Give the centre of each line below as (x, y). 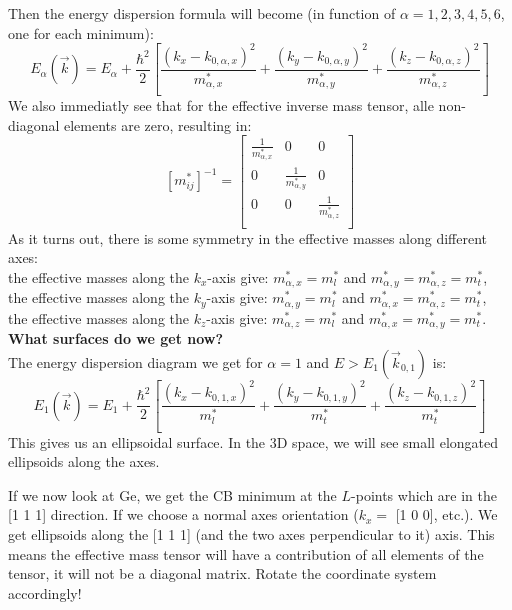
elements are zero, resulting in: (158, 124)
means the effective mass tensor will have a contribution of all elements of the (246, 553)
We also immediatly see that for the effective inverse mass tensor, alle (221, 105)
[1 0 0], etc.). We (446, 514)
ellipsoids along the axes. (84, 461)
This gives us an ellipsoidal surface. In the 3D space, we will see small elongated (253, 441)
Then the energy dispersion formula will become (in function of (202, 13)
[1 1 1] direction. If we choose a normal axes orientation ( (183, 514)
